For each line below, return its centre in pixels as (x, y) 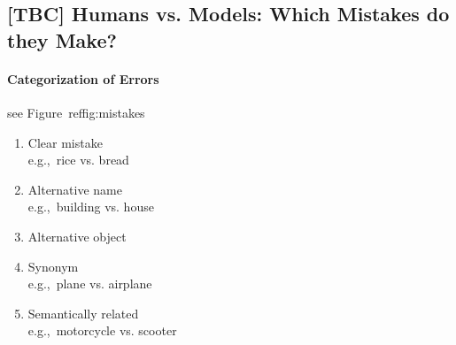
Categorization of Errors (83, 78)
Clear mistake (65, 142)
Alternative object (77, 236)
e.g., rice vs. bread (78, 160)
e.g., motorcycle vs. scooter (102, 330)
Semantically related (83, 313)
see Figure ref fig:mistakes (76, 112)
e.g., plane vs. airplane (90, 284)
